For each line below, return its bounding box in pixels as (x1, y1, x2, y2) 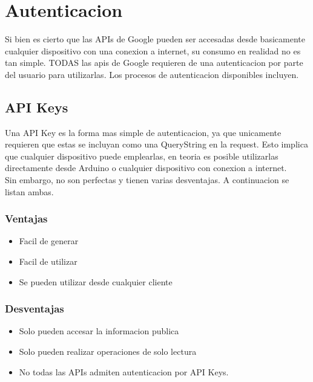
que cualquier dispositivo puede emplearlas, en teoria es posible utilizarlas (5, 149, 278, 162)
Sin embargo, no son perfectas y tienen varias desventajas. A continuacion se (5, 173, 289, 186)
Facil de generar (19, 235, 79, 247)
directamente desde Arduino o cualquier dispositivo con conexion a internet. (5, 161, 287, 174)
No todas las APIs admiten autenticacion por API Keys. (19, 365, 229, 378)
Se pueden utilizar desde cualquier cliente (19, 275, 173, 288)
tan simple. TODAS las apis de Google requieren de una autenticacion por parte (5, 56, 303, 69)
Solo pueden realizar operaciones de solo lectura (19, 345, 197, 358)
